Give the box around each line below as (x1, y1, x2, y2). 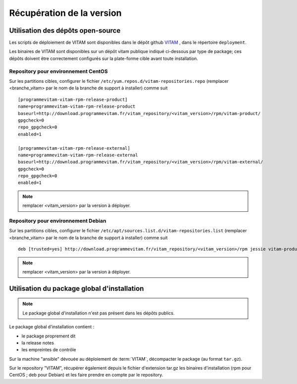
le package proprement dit (21, 333, 76, 339)
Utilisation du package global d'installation (9, 284, 144, 293)
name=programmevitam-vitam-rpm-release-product (18, 104, 136, 109)
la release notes (21, 340, 54, 346)
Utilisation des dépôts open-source (9, 26, 121, 35)
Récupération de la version (9, 7, 122, 18)
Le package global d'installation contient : (9, 324, 95, 330)
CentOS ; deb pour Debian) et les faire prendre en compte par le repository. (9, 372, 163, 378)
